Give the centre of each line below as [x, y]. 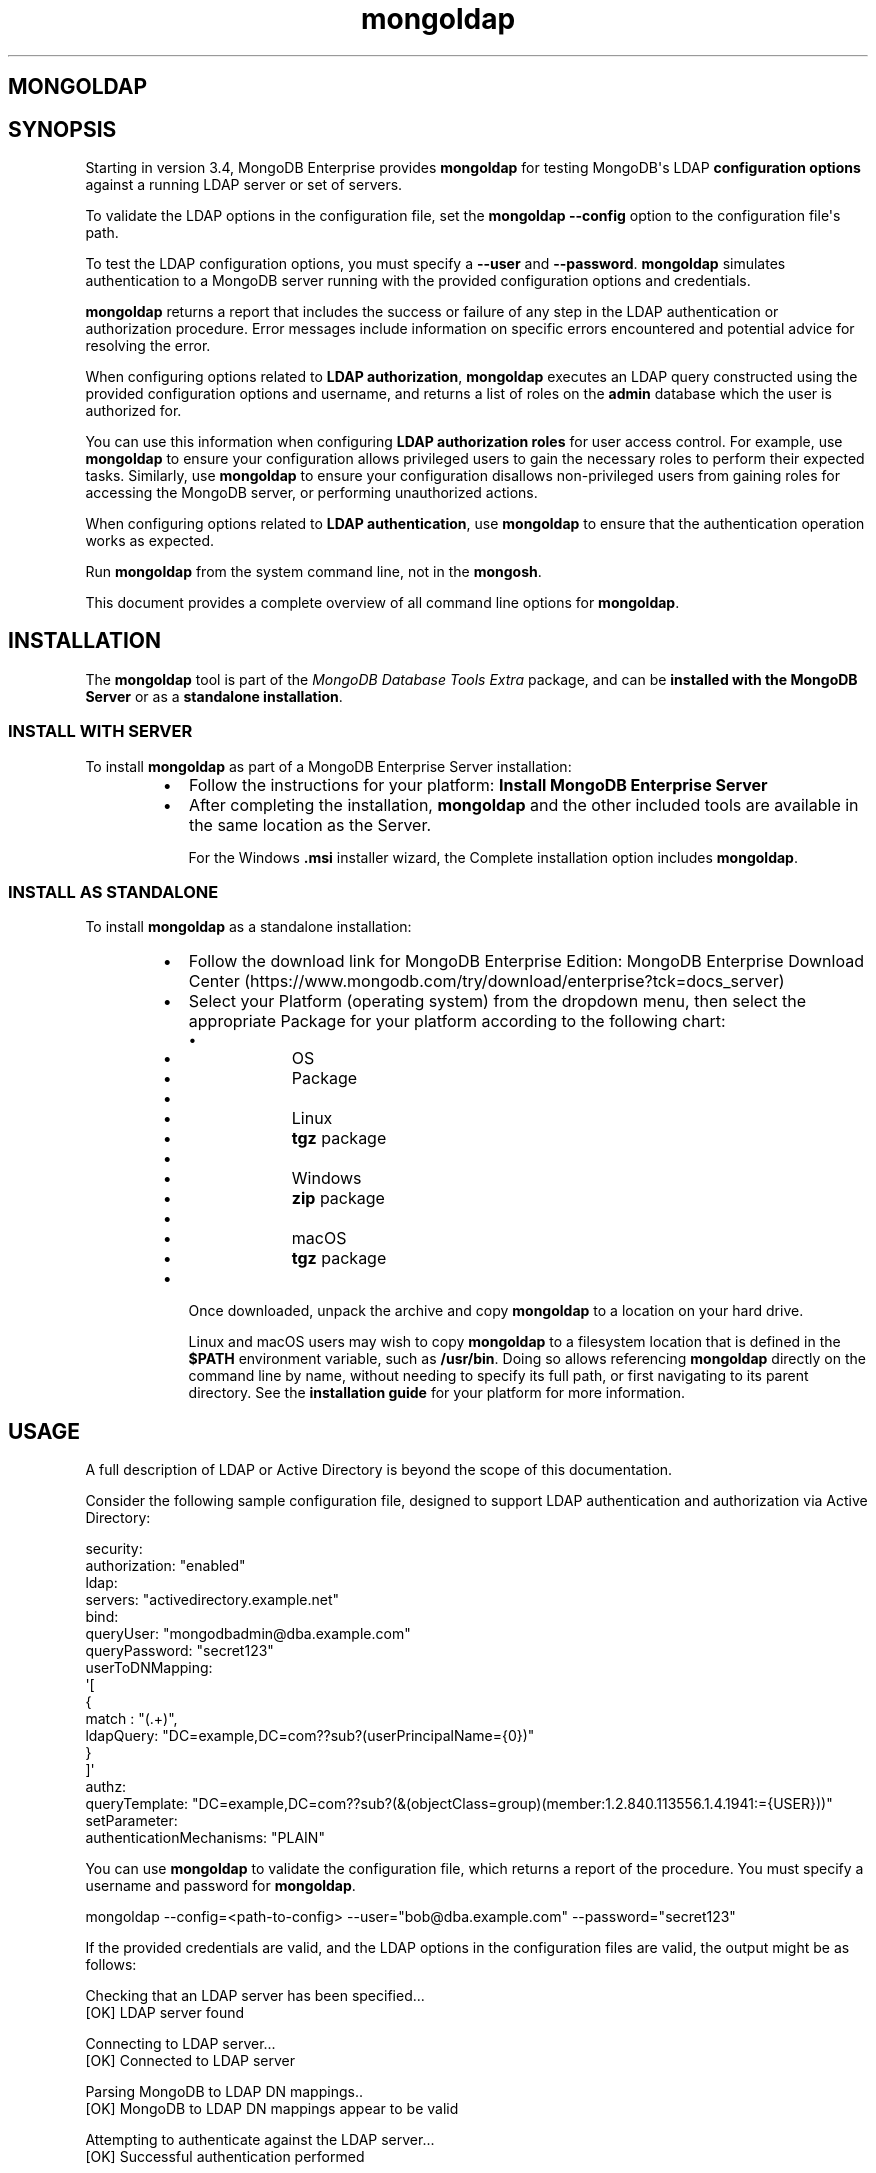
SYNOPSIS [62, 129]
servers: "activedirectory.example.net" [212, 1600]
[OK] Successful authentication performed [225, 2157]
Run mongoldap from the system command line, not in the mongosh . [313, 572]
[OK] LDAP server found [165, 2013]
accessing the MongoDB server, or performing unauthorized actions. [311, 493]
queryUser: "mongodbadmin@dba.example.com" [248, 1634]
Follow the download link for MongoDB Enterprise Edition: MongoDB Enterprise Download [526, 961]
